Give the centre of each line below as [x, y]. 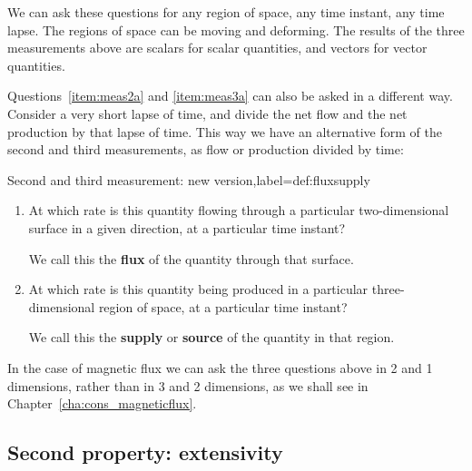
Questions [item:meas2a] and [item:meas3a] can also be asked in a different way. [230, 96]
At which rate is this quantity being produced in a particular [198, 289]
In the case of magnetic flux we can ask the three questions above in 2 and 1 [220, 367]
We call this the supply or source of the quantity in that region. [211, 337]
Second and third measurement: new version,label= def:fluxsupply [189, 179]
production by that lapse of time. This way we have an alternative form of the [225, 131]
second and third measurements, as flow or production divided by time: [206, 149]
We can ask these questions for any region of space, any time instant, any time [226, 12]
